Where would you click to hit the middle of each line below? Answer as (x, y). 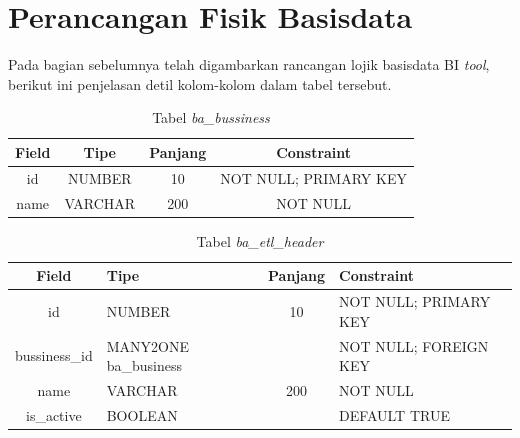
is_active (54, 414)
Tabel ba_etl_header (260, 240)
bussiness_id (54, 355)
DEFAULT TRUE (394, 414)
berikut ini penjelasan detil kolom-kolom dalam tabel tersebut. (200, 83)
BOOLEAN (142, 414)
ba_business (144, 365)
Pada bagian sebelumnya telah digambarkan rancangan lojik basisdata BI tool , (249, 64)
